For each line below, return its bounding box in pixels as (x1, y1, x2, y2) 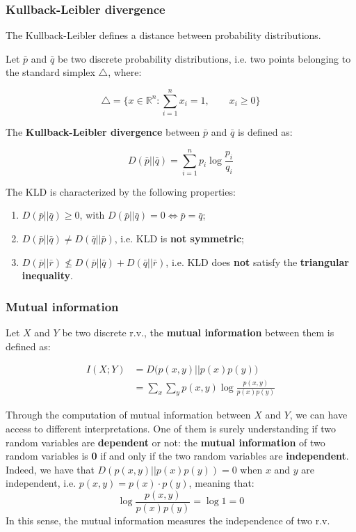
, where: (108, 65, 142, 79)
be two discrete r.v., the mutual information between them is (62, 325, 334, 340)
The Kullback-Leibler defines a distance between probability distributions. (6, 28, 321, 42)
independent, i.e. (6, 476, 76, 490)
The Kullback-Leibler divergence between (6, 125, 200, 139)
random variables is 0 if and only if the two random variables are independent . (6, 448, 349, 463)
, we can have (289, 407, 348, 422)
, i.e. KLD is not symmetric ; (114, 231, 245, 246)
